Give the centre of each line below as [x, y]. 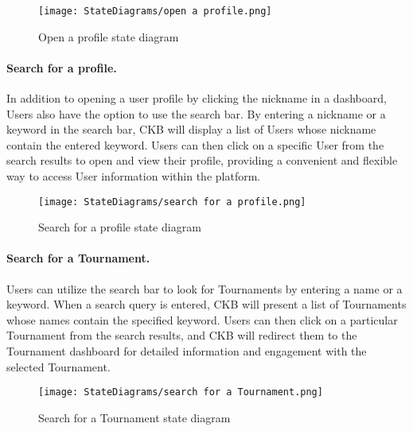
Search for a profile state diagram [120, 227]
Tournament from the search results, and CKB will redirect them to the [182, 335]
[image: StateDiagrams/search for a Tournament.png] [181, 392]
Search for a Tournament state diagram [134, 417]
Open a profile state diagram [109, 36]
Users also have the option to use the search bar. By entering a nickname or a [196, 113]
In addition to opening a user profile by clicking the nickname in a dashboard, [197, 98]
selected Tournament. [58, 366]
